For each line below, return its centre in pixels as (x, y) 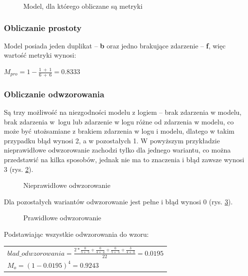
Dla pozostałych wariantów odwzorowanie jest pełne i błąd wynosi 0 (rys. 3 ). (118, 201)
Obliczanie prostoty (43, 27)
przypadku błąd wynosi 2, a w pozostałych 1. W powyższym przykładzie (112, 140)
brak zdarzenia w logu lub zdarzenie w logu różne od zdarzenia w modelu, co (119, 121)
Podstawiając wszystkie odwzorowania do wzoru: (76, 234)
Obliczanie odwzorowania (54, 94)
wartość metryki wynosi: (40, 55)
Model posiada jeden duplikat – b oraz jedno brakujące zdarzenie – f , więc (115, 45)
